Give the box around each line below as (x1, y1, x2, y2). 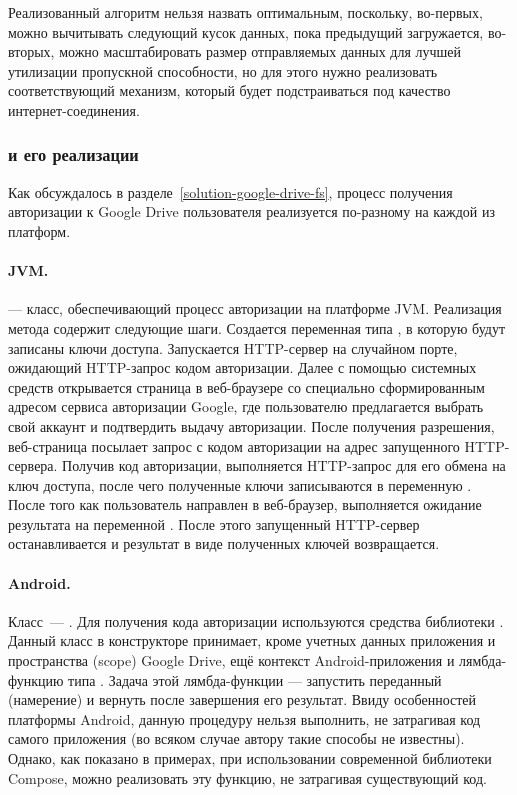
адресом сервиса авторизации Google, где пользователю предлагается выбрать (8, 396, 484, 417)
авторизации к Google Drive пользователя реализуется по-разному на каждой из (8, 201, 496, 222)
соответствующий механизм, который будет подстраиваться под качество (8, 80, 451, 101)
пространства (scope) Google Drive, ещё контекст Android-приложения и (8, 650, 455, 671)
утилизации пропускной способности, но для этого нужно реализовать (8, 60, 438, 81)
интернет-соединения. (8, 99, 140, 120)
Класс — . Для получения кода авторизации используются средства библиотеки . (8, 610, 504, 631)
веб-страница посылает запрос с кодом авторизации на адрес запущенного (8, 435, 460, 456)
